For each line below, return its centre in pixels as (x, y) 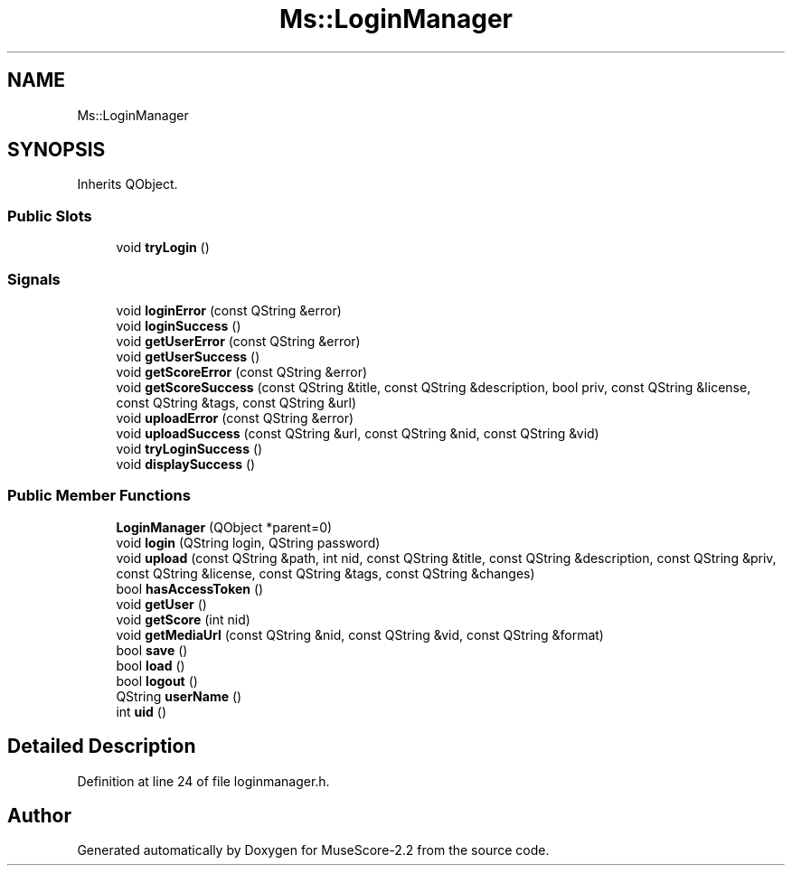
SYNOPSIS (57, 150)
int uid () (141, 711)
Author (39, 815)
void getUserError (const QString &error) (238, 341)
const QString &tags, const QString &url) (236, 402)
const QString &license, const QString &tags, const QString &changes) (325, 573)
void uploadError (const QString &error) (235, 418)
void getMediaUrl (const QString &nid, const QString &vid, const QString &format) (360, 634)
